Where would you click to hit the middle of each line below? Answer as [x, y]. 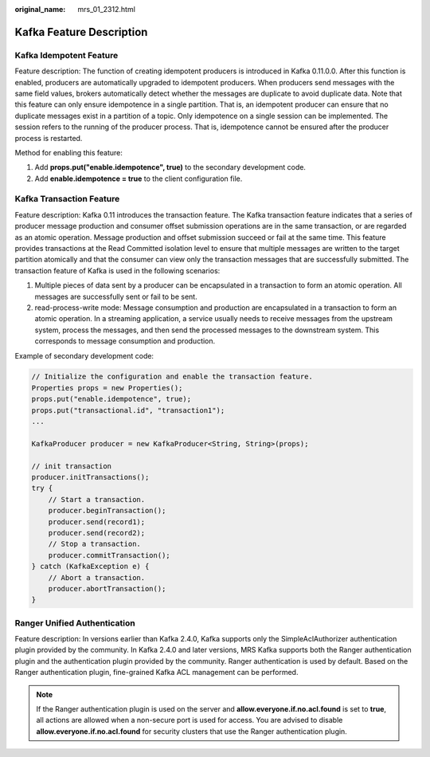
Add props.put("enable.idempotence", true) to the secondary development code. [170, 167]
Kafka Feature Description [81, 32]
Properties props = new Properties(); [107, 388]
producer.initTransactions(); [90, 477]
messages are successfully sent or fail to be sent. [116, 296]
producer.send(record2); [97, 533]
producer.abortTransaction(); [107, 588]
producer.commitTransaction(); [109, 555]
